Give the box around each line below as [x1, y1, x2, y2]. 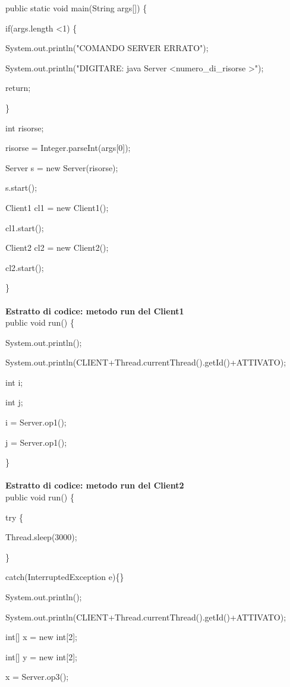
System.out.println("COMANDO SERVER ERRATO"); [5, 42, 209, 54]
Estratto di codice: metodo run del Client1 [5, 304, 184, 317]
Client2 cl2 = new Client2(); [5, 241, 109, 254]
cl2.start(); [5, 261, 44, 273]
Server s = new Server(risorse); [5, 161, 118, 174]
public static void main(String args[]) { [5, 2, 147, 14]
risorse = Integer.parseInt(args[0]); [5, 141, 131, 154]
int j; [5, 396, 23, 408]
